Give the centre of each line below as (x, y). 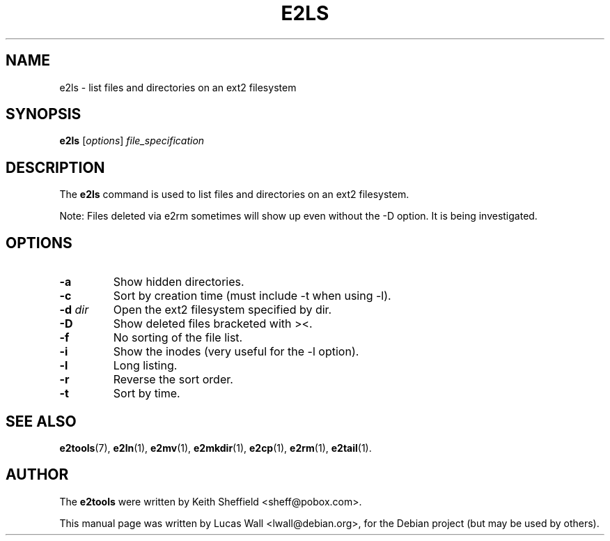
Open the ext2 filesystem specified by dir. (222, 310)
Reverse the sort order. (173, 380)
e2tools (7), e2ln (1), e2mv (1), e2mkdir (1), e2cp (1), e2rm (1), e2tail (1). (216, 448)
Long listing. (145, 366)
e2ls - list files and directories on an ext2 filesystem (178, 87)
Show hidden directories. (179, 282)
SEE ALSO (41, 421)
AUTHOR (37, 475)
